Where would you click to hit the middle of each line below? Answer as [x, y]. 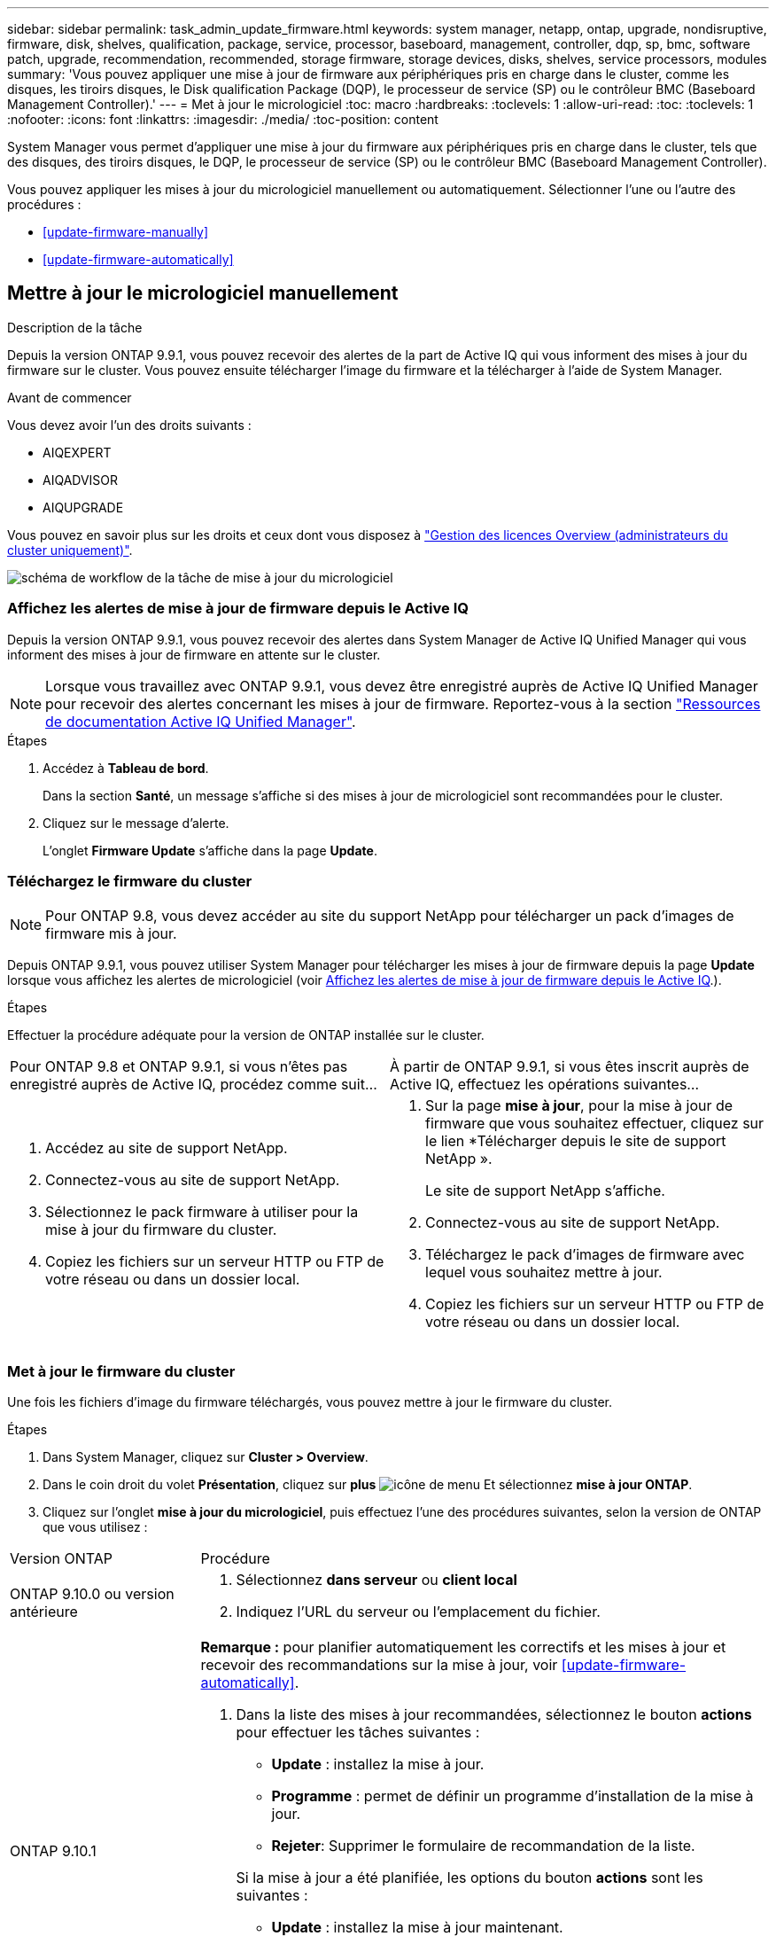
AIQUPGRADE [83, 507]
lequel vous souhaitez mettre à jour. [544, 1272]
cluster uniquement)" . [70, 550]
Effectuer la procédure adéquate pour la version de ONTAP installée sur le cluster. [246, 1035]
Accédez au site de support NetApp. [167, 1148]
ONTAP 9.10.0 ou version [92, 1594]
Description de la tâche [75, 327]
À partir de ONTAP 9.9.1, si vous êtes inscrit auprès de [570, 1067]
